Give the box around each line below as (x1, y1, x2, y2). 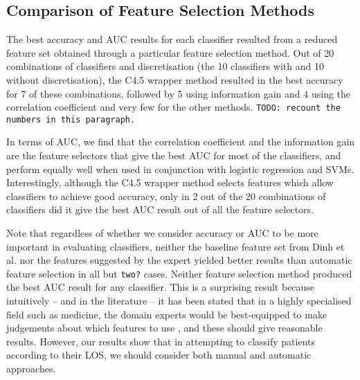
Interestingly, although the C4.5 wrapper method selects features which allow (6, 175, 334, 190)
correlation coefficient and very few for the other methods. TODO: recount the (6, 100, 341, 114)
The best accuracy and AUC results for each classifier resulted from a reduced (6, 32, 338, 46)
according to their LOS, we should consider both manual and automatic (6, 347, 312, 362)
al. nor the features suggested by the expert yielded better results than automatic (6, 253, 352, 267)
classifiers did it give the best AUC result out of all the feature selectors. (6, 202, 314, 217)
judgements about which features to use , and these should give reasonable (6, 320, 323, 335)
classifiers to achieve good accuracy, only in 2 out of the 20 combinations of (6, 188, 326, 203)
